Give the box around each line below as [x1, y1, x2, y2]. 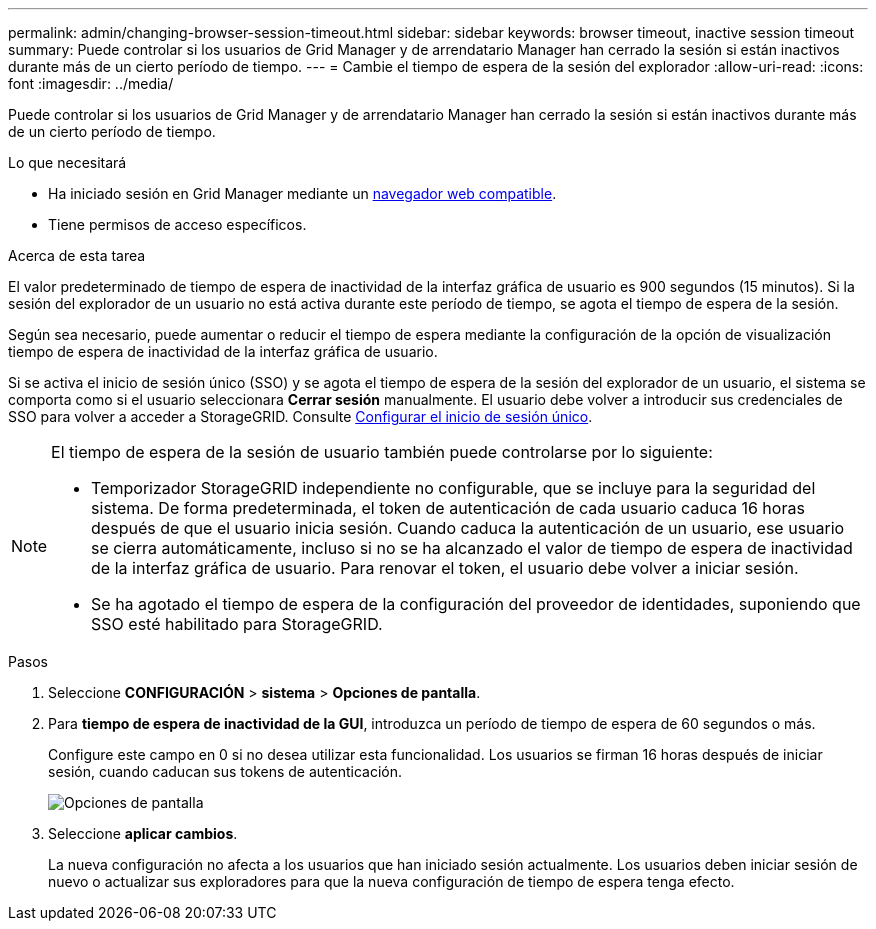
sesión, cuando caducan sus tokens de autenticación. [48, 763, 403, 780]
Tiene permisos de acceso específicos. [48, 216, 307, 233]
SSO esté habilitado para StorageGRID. [91, 614, 383, 634]
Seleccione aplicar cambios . [48, 825, 238, 842]
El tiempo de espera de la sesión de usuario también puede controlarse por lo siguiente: [51, 442, 713, 462]
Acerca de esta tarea [8, 247, 146, 264]
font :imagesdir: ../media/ [8, 75, 174, 92]
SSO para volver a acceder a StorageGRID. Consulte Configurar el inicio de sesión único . [8, 408, 593, 425]
